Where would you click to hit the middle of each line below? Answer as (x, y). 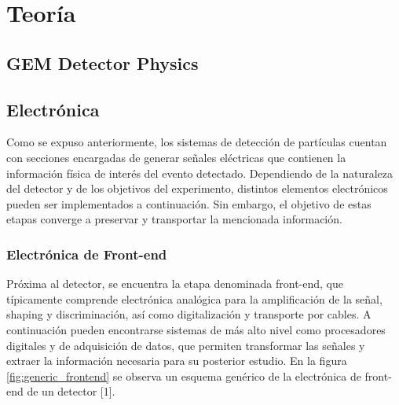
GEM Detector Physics (102, 63)
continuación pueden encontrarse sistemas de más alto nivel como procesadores (196, 329)
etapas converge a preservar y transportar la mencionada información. (174, 219)
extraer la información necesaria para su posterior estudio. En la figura (177, 361)
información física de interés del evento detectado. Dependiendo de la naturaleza (200, 173)
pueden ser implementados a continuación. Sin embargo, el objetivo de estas (189, 203)
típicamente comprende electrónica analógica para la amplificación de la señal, (194, 298)
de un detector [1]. (71, 391)
